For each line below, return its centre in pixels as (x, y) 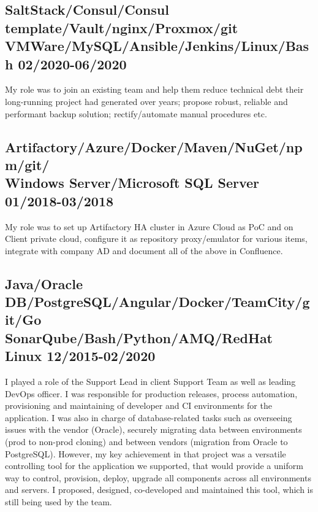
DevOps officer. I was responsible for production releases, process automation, (151, 393)
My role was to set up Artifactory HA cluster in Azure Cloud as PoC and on (149, 226)
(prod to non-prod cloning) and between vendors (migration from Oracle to (146, 442)
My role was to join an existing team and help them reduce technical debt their (154, 89)
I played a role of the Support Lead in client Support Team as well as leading (150, 382)
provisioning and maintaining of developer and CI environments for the (138, 405)
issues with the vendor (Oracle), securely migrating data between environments (153, 429)
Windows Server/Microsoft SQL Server (132, 183)
